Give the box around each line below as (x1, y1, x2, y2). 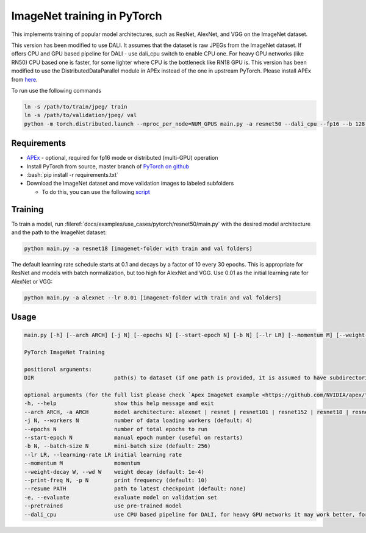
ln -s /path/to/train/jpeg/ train (24, 103, 127, 110)
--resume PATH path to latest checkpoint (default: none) (24, 485, 246, 492)
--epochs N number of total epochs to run (24, 426, 208, 432)
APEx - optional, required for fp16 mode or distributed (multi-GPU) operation (26, 154, 218, 162)
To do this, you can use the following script (41, 188, 150, 195)
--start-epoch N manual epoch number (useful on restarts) (24, 434, 243, 442)
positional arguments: (24, 366, 92, 373)
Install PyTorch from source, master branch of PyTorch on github (26, 162, 189, 170)
